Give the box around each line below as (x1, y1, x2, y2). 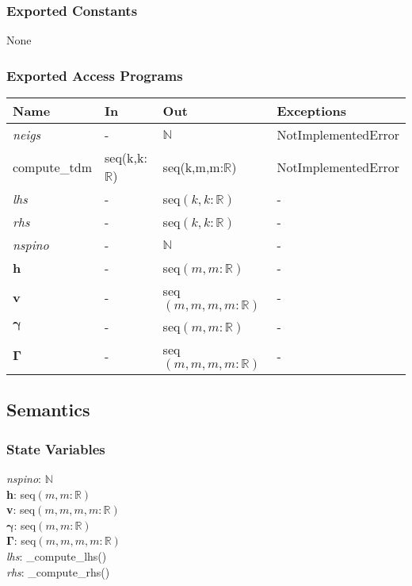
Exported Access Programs (6, 65, 183, 85)
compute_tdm (13, 157, 93, 176)
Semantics (6, 397, 90, 422)
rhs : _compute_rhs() (6, 563, 110, 580)
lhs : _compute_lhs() (6, 548, 107, 564)
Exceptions (277, 101, 346, 121)
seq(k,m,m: (162, 157, 224, 176)
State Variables (6, 439, 105, 458)
